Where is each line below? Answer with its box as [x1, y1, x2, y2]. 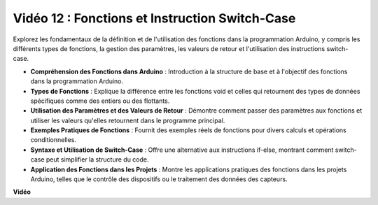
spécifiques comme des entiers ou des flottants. [30, 97, 170, 105]
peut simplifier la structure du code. [45, 155, 150, 164]
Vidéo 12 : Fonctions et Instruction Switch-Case [13, 10, 296, 26]
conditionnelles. [30, 136, 77, 144]
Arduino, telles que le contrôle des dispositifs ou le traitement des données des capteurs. [30, 175, 288, 183]
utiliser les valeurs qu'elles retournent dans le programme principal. [30, 116, 225, 125]
